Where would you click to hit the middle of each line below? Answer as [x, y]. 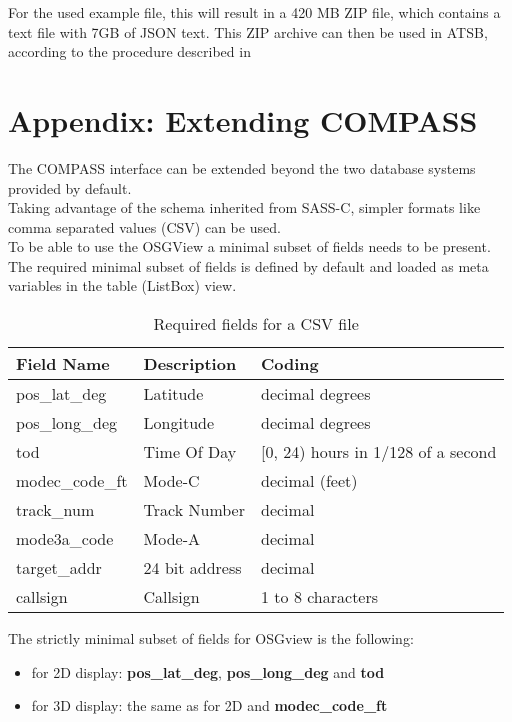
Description [190, 364]
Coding [290, 364]
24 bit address [192, 568]
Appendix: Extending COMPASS [243, 119]
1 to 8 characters [320, 597]
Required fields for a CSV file [256, 324]
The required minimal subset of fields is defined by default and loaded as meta [248, 265]
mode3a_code [65, 539]
